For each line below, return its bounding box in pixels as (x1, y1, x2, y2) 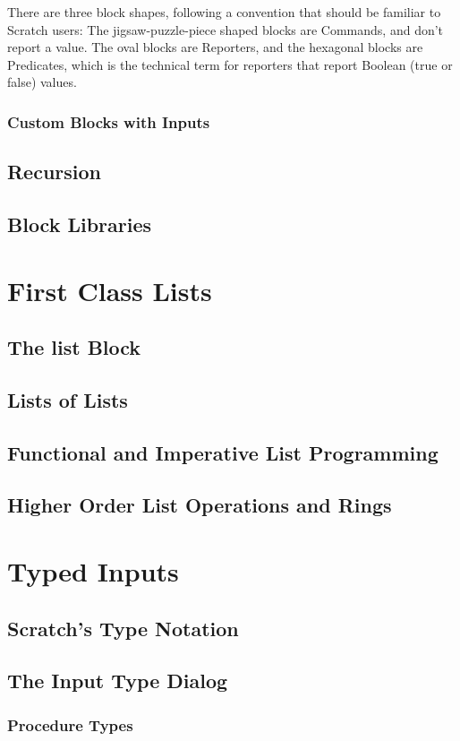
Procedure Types (7, 713, 133, 736)
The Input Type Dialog (7, 667, 228, 694)
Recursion (7, 158, 102, 185)
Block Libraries (7, 210, 152, 237)
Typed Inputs (7, 553, 179, 590)
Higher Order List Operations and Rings (7, 491, 392, 519)
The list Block (7, 333, 141, 361)
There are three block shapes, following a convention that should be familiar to (7, 3, 441, 21)
